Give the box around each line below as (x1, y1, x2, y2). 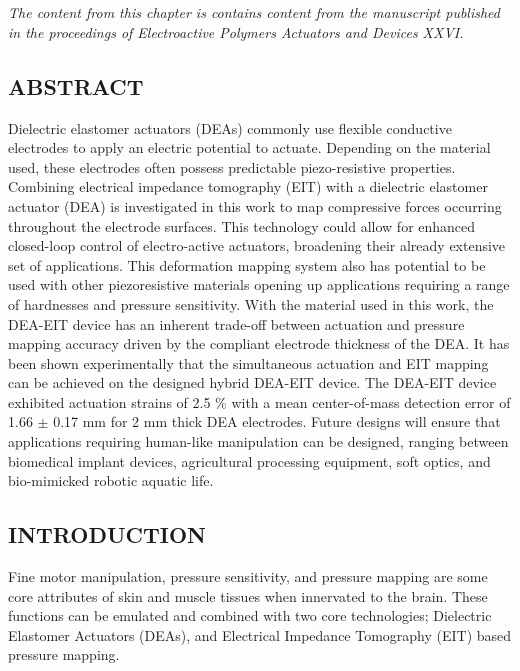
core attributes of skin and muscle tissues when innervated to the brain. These (8, 585, 488, 606)
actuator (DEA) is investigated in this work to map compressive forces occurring (8, 195, 502, 216)
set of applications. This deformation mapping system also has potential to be (8, 254, 486, 275)
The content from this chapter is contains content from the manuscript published (8, 2, 501, 23)
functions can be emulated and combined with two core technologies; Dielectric (8, 605, 492, 626)
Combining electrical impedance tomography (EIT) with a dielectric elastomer (8, 176, 488, 197)
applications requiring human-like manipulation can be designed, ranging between (8, 431, 509, 452)
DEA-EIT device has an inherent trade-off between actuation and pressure (8, 313, 465, 334)
